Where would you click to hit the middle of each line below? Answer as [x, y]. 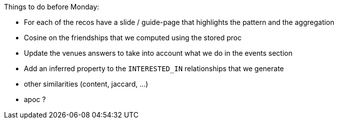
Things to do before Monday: [52, 7]
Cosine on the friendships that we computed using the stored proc [133, 38]
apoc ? [35, 99]
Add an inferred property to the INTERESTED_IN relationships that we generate [154, 68]
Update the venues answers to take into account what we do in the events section [158, 53]
